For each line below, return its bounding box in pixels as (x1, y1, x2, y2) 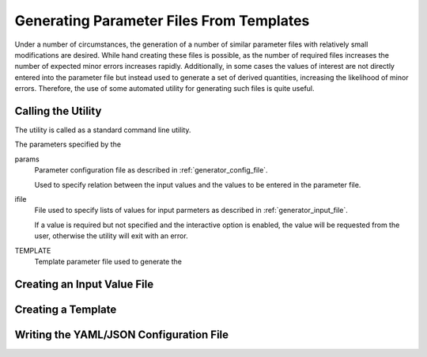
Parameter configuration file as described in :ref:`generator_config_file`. (34, 165, 268, 175)
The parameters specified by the (14, 139, 122, 150)
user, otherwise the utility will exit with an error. (34, 231, 189, 241)
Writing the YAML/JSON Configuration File (14, 328, 229, 341)
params (14, 154, 40, 164)
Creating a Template (14, 302, 117, 316)
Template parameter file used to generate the (34, 256, 182, 266)
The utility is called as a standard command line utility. (14, 125, 191, 135)
